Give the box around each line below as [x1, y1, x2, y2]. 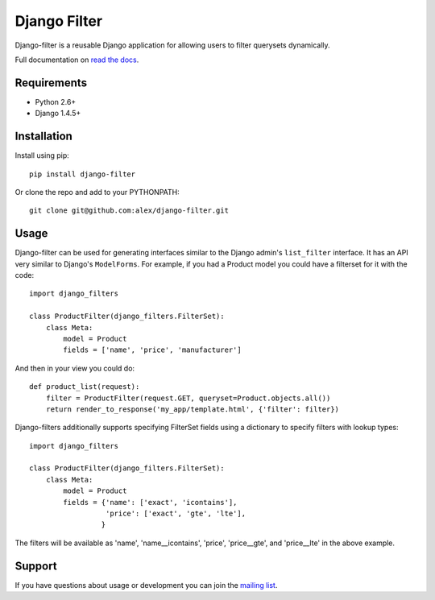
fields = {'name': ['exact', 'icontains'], [63, 498, 238, 507]
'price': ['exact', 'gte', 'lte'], [105, 509, 246, 519]
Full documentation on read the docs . [14, 55, 139, 64]
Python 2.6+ [35, 97, 77, 106]
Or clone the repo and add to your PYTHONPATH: [14, 187, 180, 197]
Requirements [14, 76, 88, 89]
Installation [14, 130, 72, 143]
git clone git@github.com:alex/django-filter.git [29, 206, 230, 215]
